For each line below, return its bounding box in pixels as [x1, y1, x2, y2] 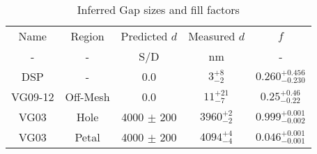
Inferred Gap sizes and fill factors [77, 1, 240, 17]
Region [70, 28, 105, 44]
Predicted [121, 28, 168, 44]
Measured [188, 28, 235, 44]
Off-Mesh [65, 88, 110, 105]
